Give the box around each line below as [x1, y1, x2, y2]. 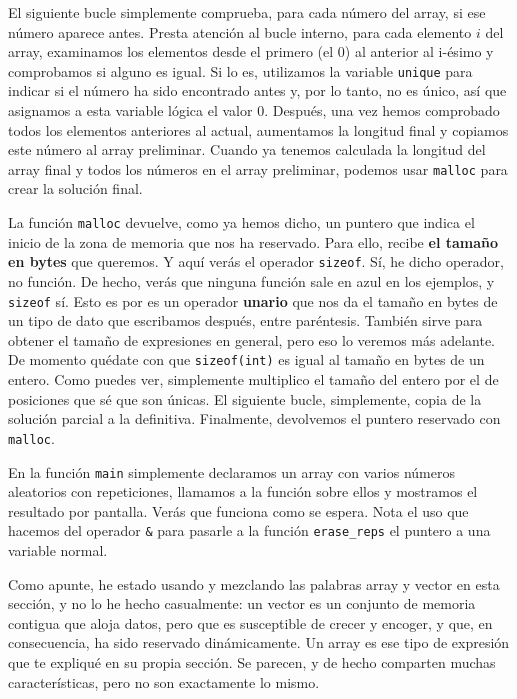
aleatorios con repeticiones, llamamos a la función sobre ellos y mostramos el [8, 481, 478, 502]
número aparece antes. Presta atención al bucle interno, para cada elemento [8, 21, 472, 42]
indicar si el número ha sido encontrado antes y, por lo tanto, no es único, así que [8, 80, 507, 101]
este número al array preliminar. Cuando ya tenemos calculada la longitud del [8, 139, 486, 160]
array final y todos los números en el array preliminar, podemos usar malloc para [8, 158, 508, 179]
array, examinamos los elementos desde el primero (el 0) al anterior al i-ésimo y [8, 41, 494, 62]
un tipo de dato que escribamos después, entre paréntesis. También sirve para [8, 310, 483, 331]
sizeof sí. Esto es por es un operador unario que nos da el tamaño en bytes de [8, 290, 498, 311]
